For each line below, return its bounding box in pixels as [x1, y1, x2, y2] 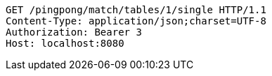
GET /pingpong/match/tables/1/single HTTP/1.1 [6, 4, 266, 15]
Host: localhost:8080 [6, 38, 124, 49]
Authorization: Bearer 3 [6, 26, 142, 38]
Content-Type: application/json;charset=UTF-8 [6, 15, 266, 26]
